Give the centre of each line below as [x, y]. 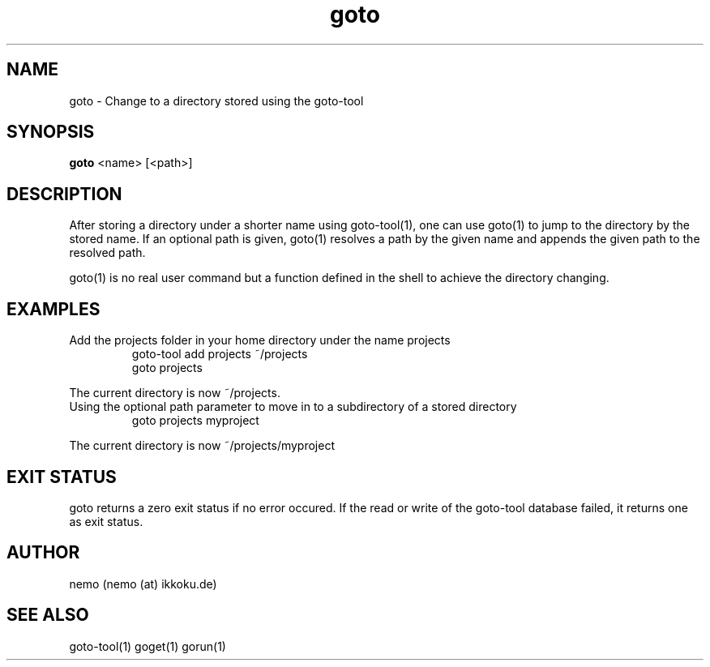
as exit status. [106, 521]
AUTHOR [43, 553]
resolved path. [107, 253]
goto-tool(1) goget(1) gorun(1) [148, 646]
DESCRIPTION [64, 194]
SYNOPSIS [51, 132]
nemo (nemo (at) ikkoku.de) [143, 584]
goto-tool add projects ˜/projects [220, 354]
